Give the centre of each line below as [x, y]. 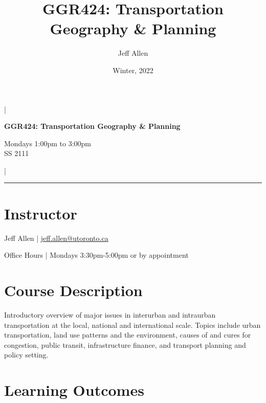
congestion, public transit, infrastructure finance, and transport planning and [125, 344]
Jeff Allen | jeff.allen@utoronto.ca [56, 238]
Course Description [73, 290]
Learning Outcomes [74, 390]
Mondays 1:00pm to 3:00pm [48, 143]
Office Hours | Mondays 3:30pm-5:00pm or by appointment [96, 255]
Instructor [41, 213]
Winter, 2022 [133, 70]
